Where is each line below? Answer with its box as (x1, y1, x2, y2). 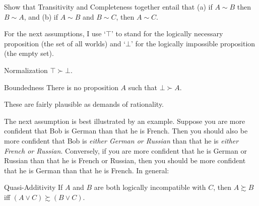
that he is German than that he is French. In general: (4, 165, 169, 175)
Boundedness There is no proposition (4, 82, 118, 92)
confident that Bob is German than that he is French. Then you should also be (4, 125, 248, 136)
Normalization (4, 64, 48, 75)
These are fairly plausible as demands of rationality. (4, 99, 164, 109)
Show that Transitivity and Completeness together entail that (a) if (4, 2, 213, 12)
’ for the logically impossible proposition (131, 38, 255, 48)
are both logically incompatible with (94, 182, 206, 192)
